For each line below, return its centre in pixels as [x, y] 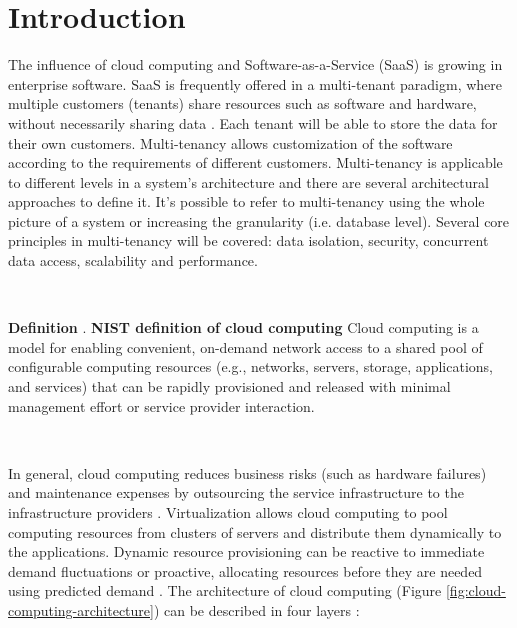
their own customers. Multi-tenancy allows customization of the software [230, 142]
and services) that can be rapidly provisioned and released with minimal [229, 386]
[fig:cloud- [475, 590]
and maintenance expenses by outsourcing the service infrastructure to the [236, 492]
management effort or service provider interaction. [161, 405]
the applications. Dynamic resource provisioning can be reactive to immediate [246, 551]
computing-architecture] [81, 609]
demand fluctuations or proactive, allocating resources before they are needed [245, 570]
